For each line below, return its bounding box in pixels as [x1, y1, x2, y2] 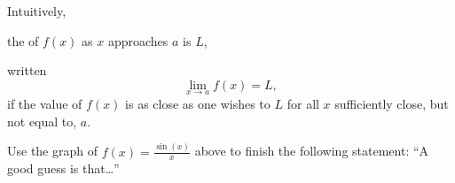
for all [286, 95, 319, 112]
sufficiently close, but [334, 95, 449, 112]
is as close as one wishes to [125, 95, 271, 112]
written [7, 61, 47, 80]
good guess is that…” [7, 159, 120, 178]
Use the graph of [7, 141, 98, 160]
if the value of [7, 95, 82, 112]
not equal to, [7, 111, 77, 130]
